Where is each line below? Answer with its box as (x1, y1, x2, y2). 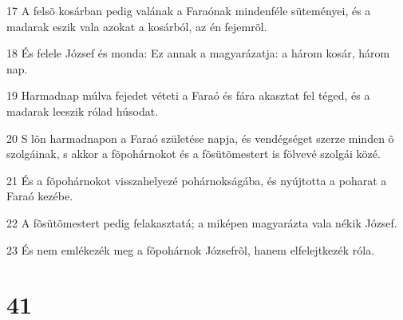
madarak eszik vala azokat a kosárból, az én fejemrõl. (6, 18, 267, 34)
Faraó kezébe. (6, 188, 73, 204)
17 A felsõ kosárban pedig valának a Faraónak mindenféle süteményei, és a (6, 2, 371, 18)
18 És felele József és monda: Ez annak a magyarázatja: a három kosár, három (6, 45, 390, 61)
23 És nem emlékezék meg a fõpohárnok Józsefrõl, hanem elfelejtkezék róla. (6, 241, 375, 258)
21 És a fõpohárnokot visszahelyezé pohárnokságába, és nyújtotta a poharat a (6, 172, 387, 188)
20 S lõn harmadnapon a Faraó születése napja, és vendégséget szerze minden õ (6, 129, 394, 146)
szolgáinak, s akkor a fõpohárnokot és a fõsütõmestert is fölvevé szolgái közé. (6, 145, 381, 162)
